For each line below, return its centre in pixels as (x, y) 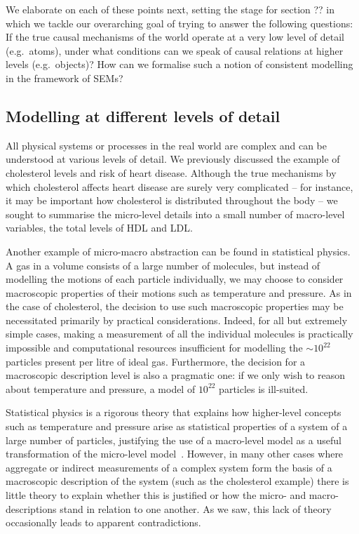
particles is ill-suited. (264, 388)
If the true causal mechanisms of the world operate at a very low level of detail (175, 37)
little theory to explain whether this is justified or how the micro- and (156, 495)
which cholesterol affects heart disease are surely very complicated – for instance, (179, 186)
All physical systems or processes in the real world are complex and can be (167, 145)
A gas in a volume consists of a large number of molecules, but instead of (163, 265)
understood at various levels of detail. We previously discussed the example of (173, 159)
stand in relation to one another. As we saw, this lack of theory (196, 508)
